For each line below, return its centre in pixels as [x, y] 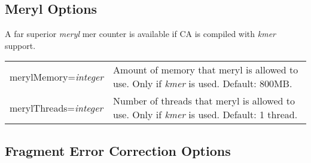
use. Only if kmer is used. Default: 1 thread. [205, 115]
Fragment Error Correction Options [118, 150]
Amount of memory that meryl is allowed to [206, 70]
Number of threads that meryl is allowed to [204, 101]
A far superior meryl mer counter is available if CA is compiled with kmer [140, 34]
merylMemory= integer [57, 76]
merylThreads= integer [57, 107]
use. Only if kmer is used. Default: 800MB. [203, 84]
